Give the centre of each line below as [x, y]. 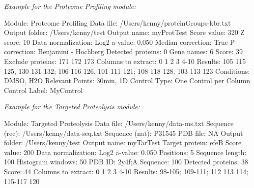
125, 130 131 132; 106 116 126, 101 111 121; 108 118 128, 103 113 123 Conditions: [127, 71]
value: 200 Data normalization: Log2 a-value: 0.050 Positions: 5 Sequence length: [125, 152]
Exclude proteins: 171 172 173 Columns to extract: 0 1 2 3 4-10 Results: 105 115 [125, 61]
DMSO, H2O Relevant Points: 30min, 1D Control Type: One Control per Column [127, 80]
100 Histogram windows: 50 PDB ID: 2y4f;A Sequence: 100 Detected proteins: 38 [126, 162]
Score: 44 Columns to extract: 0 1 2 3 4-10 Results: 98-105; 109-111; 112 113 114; [126, 171]
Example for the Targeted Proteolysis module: [72, 107]
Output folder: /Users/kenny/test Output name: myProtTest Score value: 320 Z [124, 32]
